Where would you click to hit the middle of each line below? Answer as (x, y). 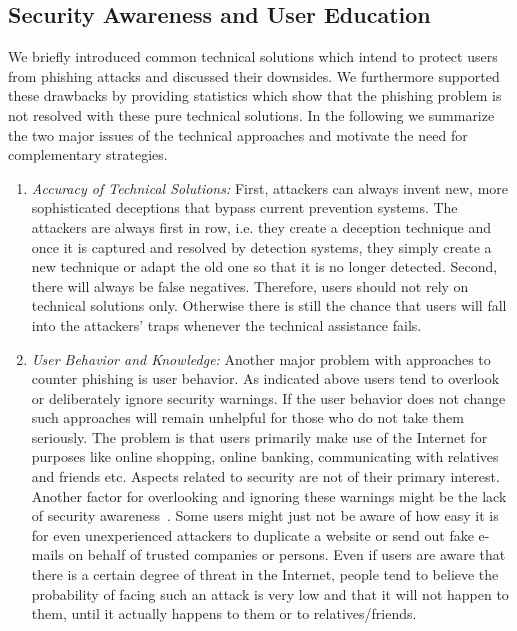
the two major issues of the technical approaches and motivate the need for (238, 134)
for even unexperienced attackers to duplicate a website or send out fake (252, 534)
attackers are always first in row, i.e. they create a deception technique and (261, 226)
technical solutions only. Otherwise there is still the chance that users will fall (269, 305)
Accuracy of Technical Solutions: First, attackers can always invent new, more (270, 187)
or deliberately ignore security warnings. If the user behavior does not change (268, 397)
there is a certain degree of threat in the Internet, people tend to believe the (265, 574)
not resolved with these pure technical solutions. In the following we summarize (251, 114)
